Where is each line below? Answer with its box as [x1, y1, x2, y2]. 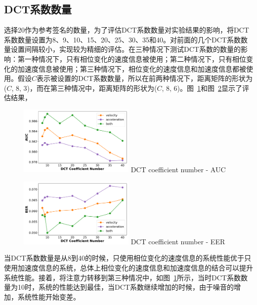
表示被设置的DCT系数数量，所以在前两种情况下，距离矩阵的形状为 [37, 73, 253, 83]
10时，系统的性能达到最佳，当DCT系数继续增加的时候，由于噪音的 [17, 282, 234, 292]
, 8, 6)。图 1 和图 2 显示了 [162, 82, 243, 93]
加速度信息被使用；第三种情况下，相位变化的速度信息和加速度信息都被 [17, 63, 246, 74]
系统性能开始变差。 [17, 291, 80, 302]
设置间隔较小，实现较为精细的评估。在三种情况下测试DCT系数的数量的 [10, 44, 241, 54]
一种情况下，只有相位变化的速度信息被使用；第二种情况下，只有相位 [24, 53, 246, 64]
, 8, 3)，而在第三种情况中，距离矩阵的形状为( [11, 82, 157, 93]
